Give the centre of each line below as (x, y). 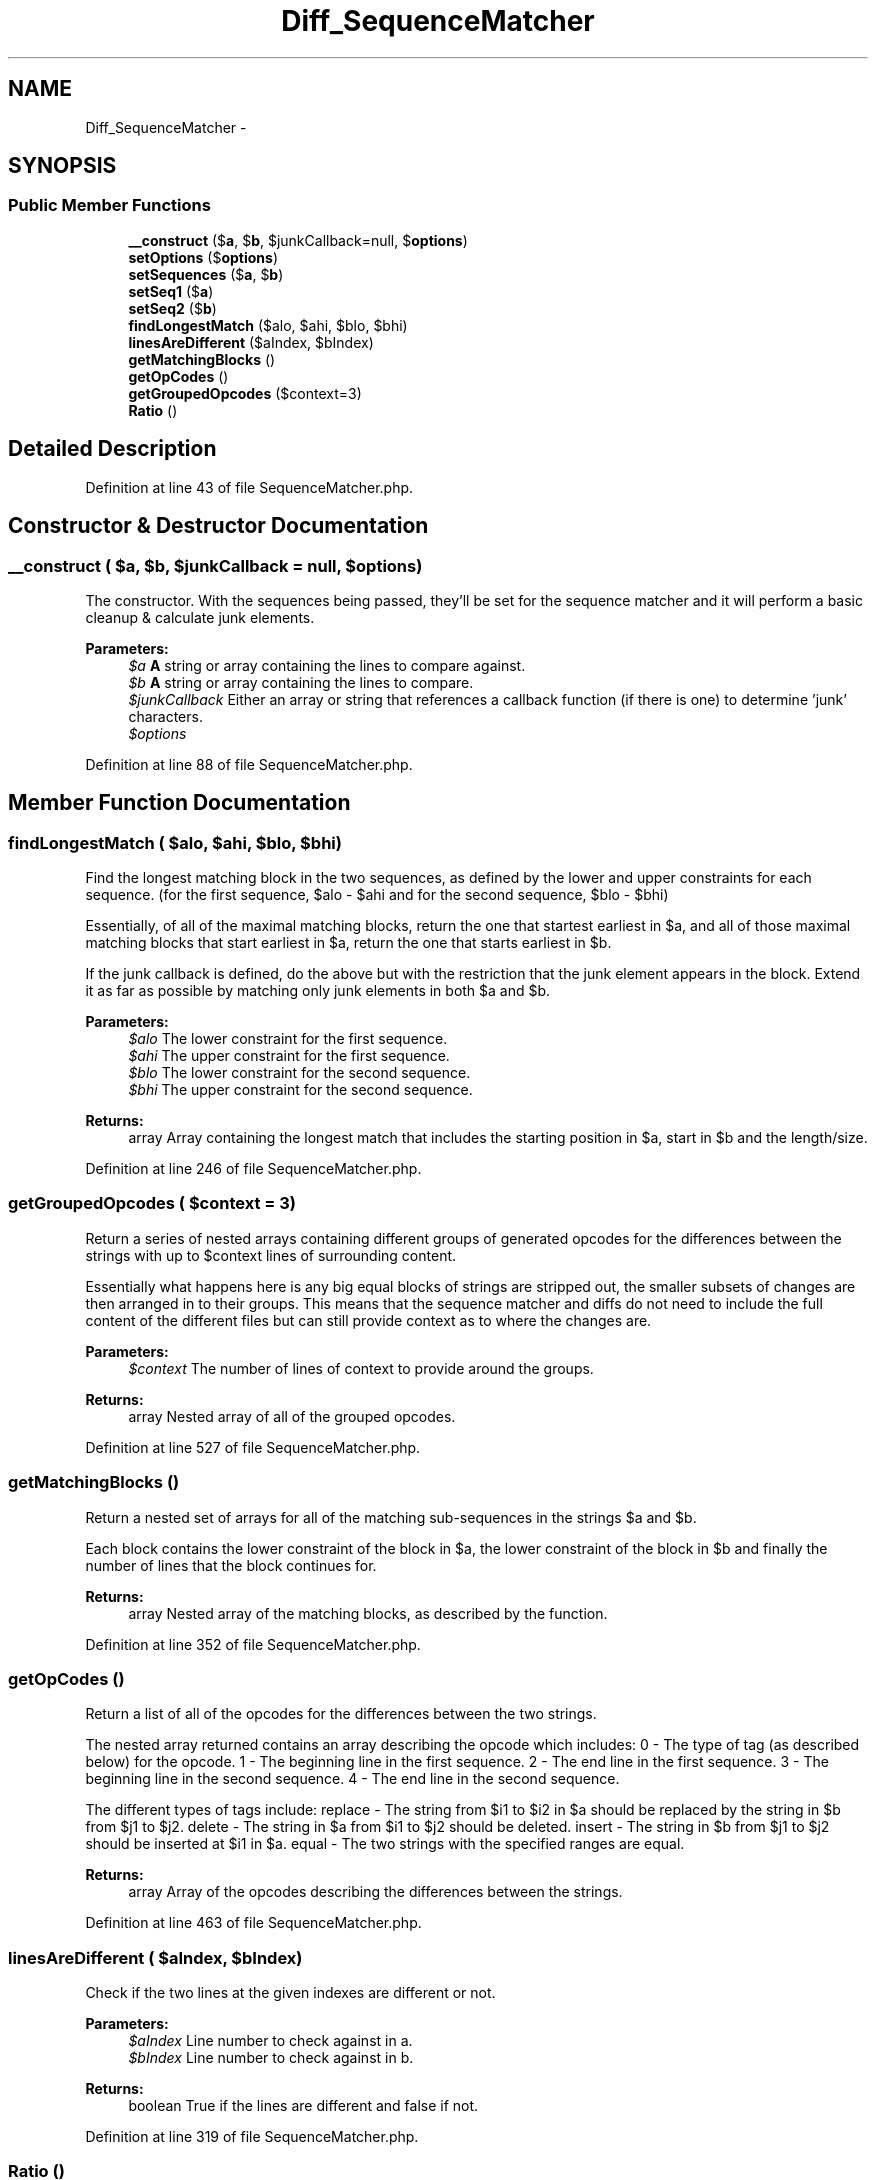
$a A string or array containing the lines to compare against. (327, 665)
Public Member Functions (109, 205)
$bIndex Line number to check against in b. (271, 2058)
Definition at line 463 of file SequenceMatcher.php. (253, 1923)
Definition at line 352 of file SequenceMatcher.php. (253, 1644)
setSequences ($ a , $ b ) (206, 274)
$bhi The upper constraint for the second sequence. (300, 1090)
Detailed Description (112, 449)
